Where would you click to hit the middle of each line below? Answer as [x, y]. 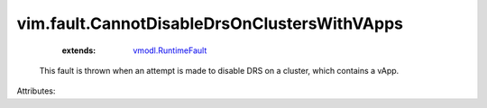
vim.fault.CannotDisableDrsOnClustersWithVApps [210, 23]
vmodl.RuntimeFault [170, 50]
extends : [79, 50]
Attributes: [36, 91]
